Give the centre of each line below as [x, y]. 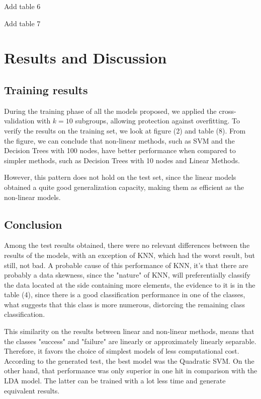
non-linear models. [32, 197]
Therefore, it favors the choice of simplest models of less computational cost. [122, 351]
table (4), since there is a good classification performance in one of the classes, [125, 294]
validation [19, 121]
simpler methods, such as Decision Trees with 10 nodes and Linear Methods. [122, 160]
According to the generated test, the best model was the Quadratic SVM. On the [129, 360]
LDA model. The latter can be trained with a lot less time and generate [115, 381]
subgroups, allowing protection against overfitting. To [157, 121]
